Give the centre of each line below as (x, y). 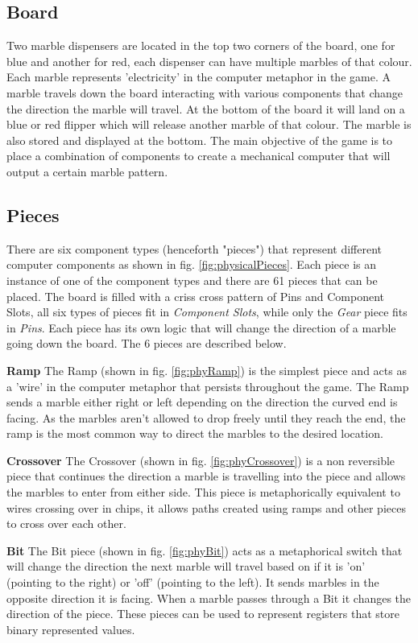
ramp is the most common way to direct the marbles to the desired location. (195, 433)
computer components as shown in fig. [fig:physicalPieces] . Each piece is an (191, 264)
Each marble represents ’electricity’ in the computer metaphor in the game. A (199, 77)
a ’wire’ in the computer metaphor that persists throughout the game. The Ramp (208, 386)
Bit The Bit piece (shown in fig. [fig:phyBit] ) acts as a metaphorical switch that (205, 550)
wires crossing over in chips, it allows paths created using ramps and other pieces (206, 507)
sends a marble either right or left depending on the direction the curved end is (202, 402)
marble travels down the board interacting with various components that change (205, 92)
